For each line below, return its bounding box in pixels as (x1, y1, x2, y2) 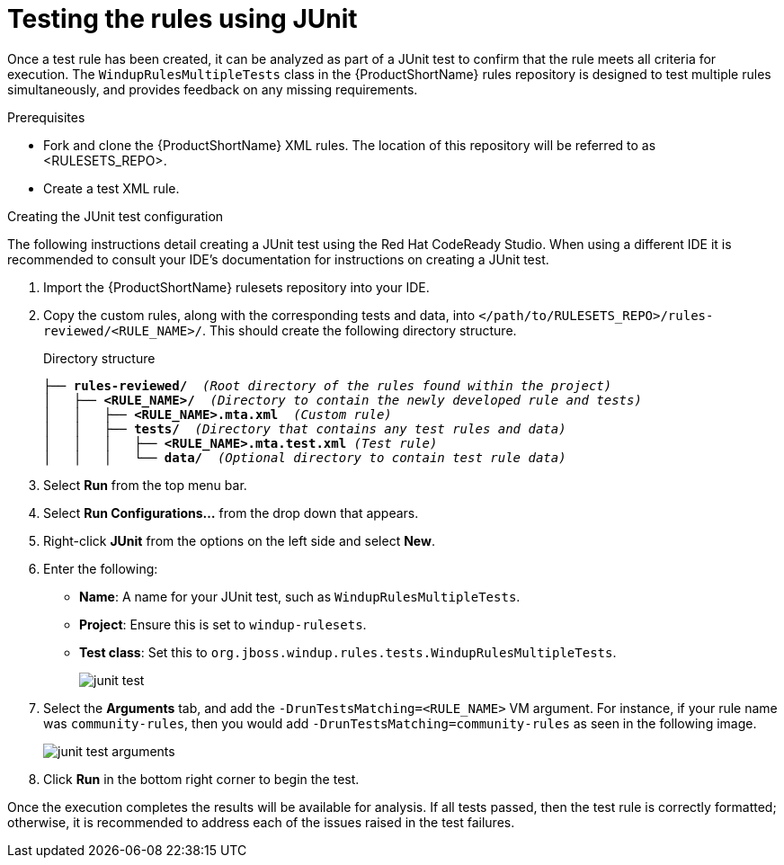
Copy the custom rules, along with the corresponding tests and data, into (43, 307, 476, 323)
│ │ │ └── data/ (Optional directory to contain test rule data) (43, 450, 566, 465)
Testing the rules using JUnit (7, 4, 358, 34)
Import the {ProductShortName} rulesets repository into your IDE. (43, 279, 430, 295)
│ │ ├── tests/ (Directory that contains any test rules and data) (43, 421, 566, 436)
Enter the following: (43, 560, 158, 576)
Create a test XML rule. (43, 180, 180, 196)
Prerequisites (7, 109, 85, 125)
